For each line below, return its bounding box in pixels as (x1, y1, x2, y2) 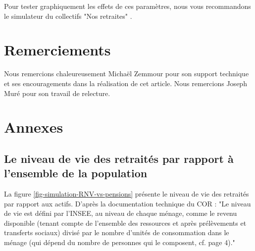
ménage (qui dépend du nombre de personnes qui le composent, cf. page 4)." (4, 237, 235, 248)
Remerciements (4, 40, 111, 60)
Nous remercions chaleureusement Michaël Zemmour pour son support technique (4, 68, 249, 79)
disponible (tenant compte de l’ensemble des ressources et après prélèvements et (4, 217, 247, 228)
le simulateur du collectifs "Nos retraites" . (4, 10, 132, 21)
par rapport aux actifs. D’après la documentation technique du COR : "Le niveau (4, 198, 251, 208)
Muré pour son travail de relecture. (4, 88, 110, 98)
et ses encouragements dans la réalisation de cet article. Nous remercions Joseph (4, 78, 247, 88)
